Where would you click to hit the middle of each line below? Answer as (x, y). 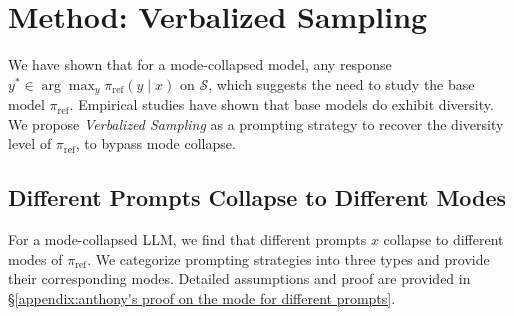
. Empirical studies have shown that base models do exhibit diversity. (281, 104)
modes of (35, 258)
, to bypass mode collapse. (155, 143)
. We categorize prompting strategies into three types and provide (288, 258)
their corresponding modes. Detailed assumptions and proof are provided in (239, 278)
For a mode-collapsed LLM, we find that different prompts (187, 239)
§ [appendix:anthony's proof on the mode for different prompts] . (202, 297)
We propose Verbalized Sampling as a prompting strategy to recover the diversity (256, 123)
